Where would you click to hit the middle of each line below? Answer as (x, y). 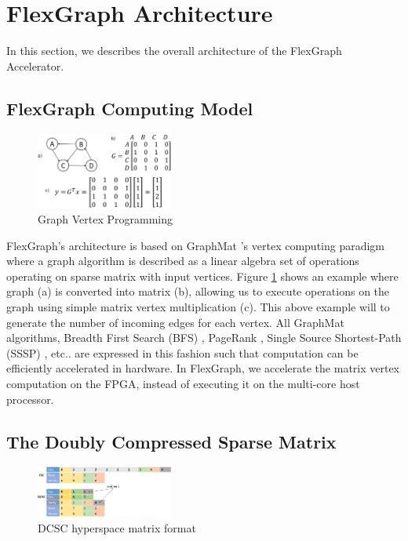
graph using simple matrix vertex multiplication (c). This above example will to (198, 307)
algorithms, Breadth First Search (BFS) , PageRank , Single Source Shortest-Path (204, 338)
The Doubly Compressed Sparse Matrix (171, 441)
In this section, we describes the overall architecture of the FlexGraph (174, 51)
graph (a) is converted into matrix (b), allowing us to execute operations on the (198, 291)
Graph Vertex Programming (105, 219)
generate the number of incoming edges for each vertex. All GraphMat (175, 322)
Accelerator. (35, 65)
